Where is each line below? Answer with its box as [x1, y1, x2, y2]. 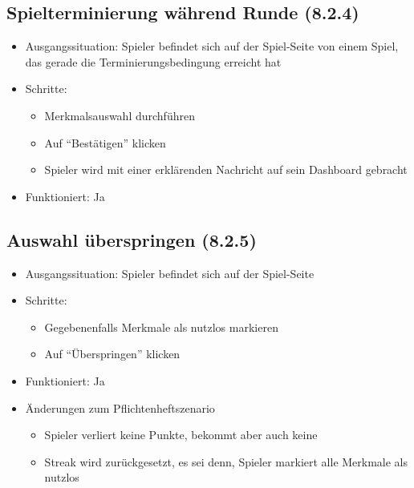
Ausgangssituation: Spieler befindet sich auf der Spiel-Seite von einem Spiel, [25, 38, 399, 54]
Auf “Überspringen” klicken [44, 345, 181, 362]
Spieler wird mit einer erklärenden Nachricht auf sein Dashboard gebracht [44, 161, 408, 178]
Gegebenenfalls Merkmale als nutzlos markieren [44, 318, 278, 335]
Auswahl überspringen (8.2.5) [6, 227, 257, 252]
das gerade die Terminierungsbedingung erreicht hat [25, 53, 282, 70]
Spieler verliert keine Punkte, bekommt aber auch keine [44, 426, 318, 443]
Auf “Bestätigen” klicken [44, 134, 166, 151]
